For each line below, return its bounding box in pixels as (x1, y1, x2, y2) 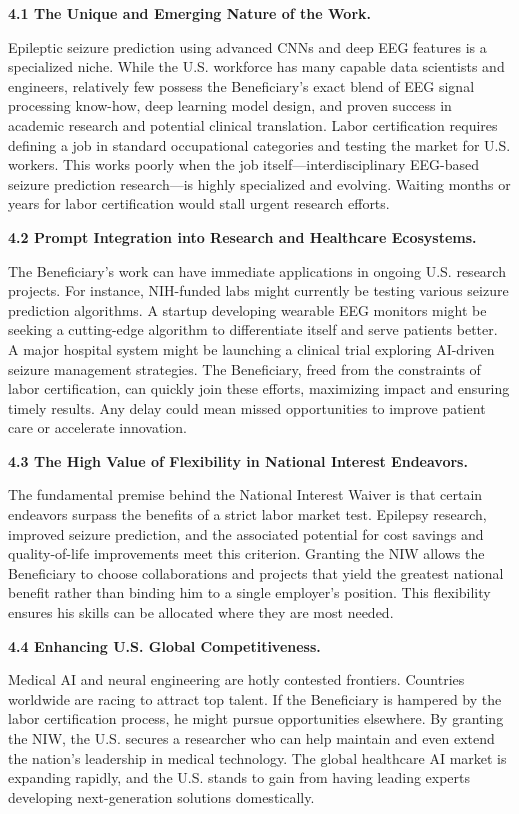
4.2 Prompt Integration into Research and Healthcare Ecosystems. (8, 226, 477, 247)
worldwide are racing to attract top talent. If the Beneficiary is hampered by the (8, 688, 502, 709)
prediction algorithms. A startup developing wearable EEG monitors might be (8, 299, 487, 320)
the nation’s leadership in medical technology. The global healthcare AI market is (8, 747, 507, 768)
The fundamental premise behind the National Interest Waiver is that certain (8, 484, 483, 505)
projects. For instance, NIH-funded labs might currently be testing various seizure (8, 280, 509, 301)
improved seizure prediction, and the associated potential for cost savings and (8, 523, 484, 544)
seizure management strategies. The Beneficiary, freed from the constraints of (8, 358, 481, 379)
